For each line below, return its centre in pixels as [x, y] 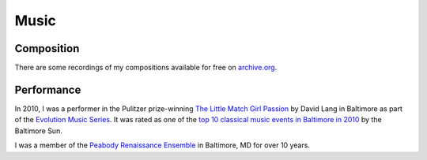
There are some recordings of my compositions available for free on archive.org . [146, 68]
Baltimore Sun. [38, 131]
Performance [48, 89]
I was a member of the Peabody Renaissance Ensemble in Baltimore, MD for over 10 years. [162, 145]
